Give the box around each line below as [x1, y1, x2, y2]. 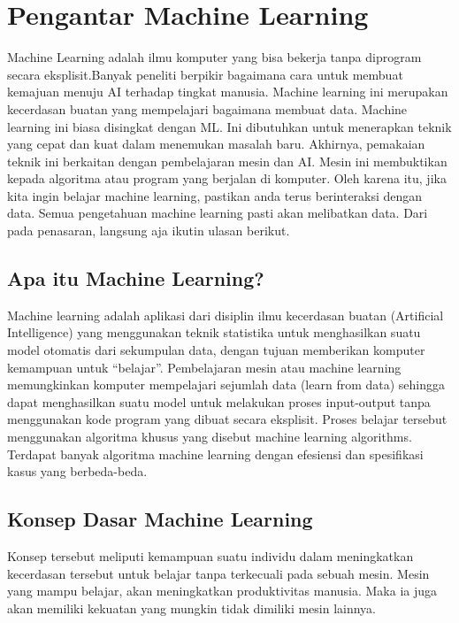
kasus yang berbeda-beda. [7, 462, 148, 481]
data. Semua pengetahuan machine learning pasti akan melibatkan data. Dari [7, 204, 428, 222]
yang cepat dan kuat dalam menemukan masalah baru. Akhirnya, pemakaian [7, 135, 425, 153]
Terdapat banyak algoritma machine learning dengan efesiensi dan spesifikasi [7, 444, 424, 463]
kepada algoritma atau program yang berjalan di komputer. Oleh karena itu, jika [7, 169, 447, 188]
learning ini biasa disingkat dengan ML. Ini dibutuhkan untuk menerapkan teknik [7, 117, 452, 135]
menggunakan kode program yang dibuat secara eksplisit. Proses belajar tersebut [7, 410, 448, 428]
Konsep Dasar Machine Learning [7, 505, 313, 533]
